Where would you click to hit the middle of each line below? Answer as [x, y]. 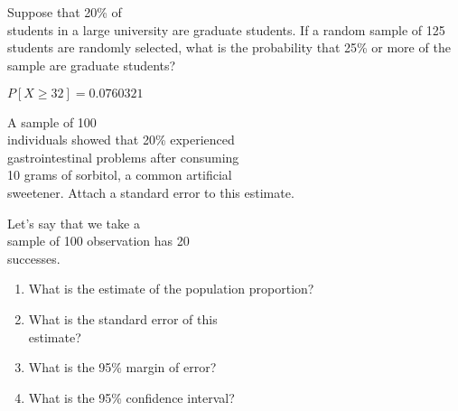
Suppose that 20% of [65, 12]
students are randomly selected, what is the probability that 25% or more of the [229, 47]
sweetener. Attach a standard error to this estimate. [151, 192]
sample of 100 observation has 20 [98, 241]
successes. [34, 258]
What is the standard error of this [123, 318]
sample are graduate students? [92, 65]
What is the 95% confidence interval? [131, 397]
